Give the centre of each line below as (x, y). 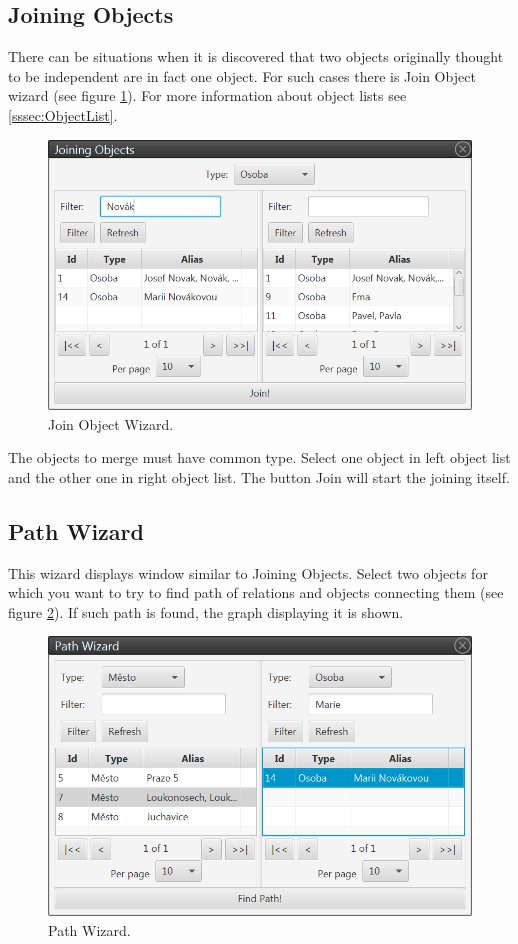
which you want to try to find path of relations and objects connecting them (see (256, 592)
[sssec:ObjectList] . (63, 114)
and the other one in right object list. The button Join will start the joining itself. (259, 476)
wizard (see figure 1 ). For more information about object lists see (207, 95)
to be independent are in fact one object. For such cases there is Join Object (242, 75)
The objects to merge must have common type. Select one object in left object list (259, 457)
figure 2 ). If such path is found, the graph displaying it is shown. (206, 611)
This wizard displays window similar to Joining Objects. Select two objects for (248, 572)
